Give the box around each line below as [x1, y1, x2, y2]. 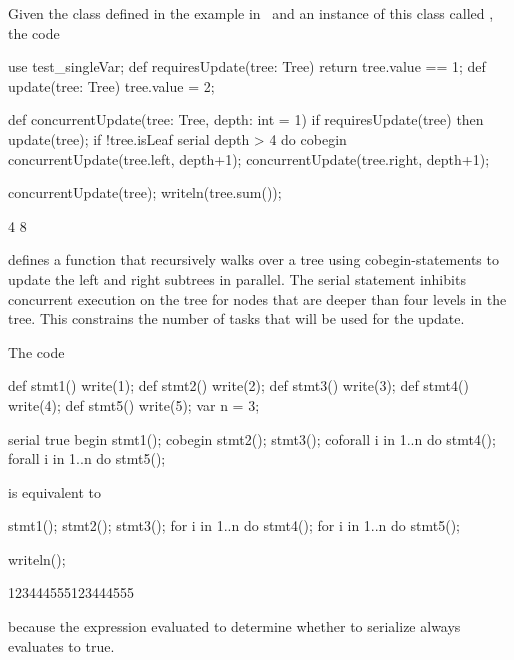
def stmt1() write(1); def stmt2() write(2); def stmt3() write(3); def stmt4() [8, 375, 469, 396]
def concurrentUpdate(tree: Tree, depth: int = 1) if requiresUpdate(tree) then [8, 109, 484, 130]
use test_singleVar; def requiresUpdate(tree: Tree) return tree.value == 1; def [8, 56, 486, 77]
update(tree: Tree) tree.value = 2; [8, 75, 215, 96]
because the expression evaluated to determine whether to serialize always [8, 616, 461, 637]
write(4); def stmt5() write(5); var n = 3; [8, 394, 260, 415]
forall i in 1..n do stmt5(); [8, 448, 166, 469]
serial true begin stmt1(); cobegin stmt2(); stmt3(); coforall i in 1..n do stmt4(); [8, 428, 496, 449]
